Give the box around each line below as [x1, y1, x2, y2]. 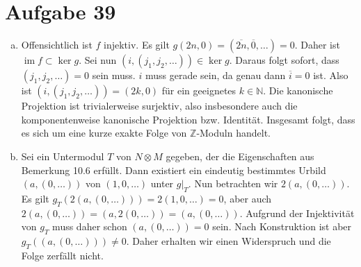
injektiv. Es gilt [104, 37, 170, 52]
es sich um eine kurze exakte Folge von [21, 126, 187, 140]
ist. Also [313, 68, 348, 83]
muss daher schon [52, 219, 127, 234]
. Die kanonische [263, 83, 333, 98]
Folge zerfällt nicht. [21, 248, 104, 262]
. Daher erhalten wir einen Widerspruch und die [126, 234, 331, 248]
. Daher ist [294, 37, 340, 52]
